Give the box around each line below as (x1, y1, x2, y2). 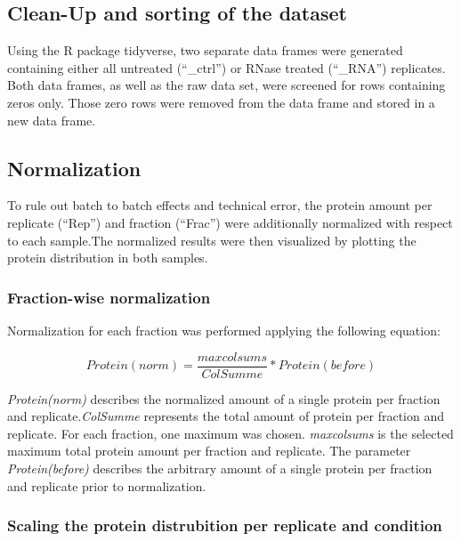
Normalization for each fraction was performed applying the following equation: (7, 320, 441, 339)
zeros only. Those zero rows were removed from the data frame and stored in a (7, 93, 435, 111)
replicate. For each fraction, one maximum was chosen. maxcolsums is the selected (7, 424, 454, 442)
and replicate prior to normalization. (7, 476, 206, 495)
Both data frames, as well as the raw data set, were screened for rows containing (7, 76, 446, 94)
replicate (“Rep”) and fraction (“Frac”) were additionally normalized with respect (7, 213, 453, 231)
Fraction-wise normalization (7, 286, 211, 308)
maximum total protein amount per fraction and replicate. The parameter (7, 441, 411, 460)
